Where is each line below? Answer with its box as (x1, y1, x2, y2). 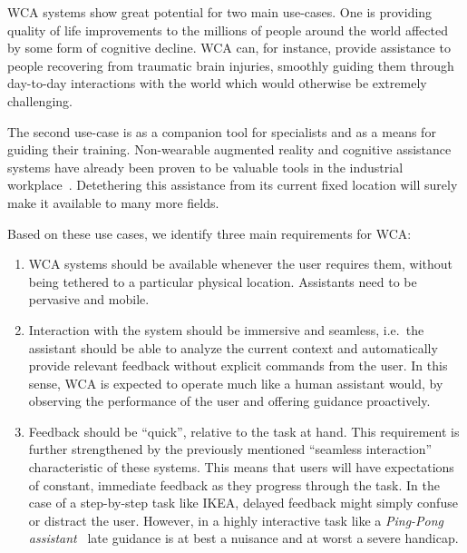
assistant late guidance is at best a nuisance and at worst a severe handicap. (28, 528, 459, 548)
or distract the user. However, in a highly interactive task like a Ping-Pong (28, 510, 444, 529)
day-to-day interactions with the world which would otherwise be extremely (7, 74, 427, 93)
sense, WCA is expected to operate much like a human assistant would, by (28, 373, 443, 392)
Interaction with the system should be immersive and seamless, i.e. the (28, 320, 424, 339)
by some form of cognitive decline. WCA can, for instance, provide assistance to (7, 38, 451, 57)
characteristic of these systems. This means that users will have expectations (28, 458, 454, 477)
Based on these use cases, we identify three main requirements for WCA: (7, 223, 412, 242)
